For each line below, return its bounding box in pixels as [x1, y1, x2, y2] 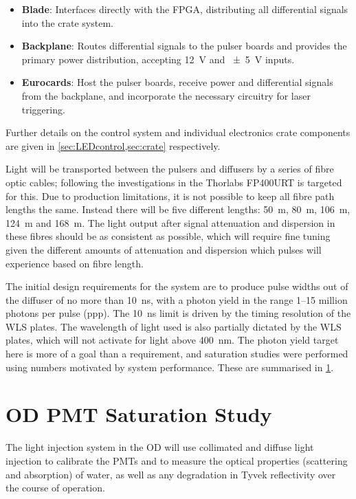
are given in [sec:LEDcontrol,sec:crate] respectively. [5, 138, 221, 153]
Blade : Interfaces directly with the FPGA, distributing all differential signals [21, 2, 348, 16]
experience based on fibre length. [5, 256, 144, 270]
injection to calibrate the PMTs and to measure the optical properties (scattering [5, 453, 348, 467]
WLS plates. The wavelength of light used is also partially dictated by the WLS [5, 319, 342, 333]
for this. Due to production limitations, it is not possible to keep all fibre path [5, 188, 335, 203]
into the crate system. [21, 15, 113, 30]
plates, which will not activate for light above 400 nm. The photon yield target [5, 333, 339, 347]
